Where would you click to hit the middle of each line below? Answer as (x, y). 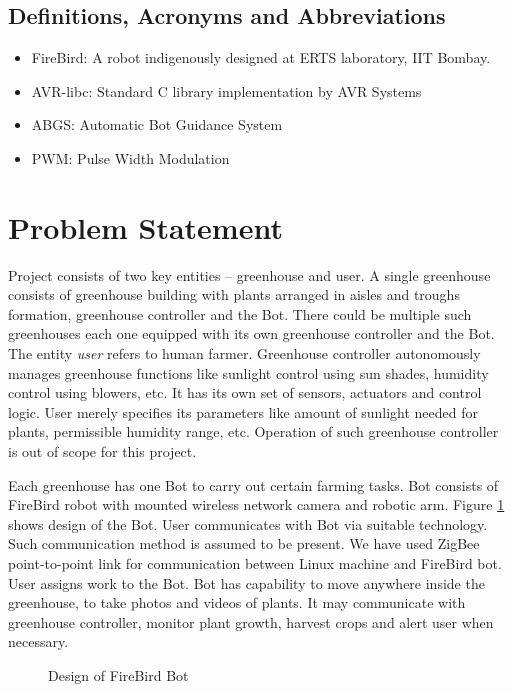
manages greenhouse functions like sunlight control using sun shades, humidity (248, 372)
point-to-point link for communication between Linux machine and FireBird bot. (255, 563)
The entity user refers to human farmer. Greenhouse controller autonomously (244, 353)
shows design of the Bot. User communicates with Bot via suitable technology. (248, 523)
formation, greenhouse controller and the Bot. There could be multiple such (240, 313)
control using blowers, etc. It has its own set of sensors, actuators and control (245, 392)
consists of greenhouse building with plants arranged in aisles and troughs (234, 294)
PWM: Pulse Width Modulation (130, 157)
